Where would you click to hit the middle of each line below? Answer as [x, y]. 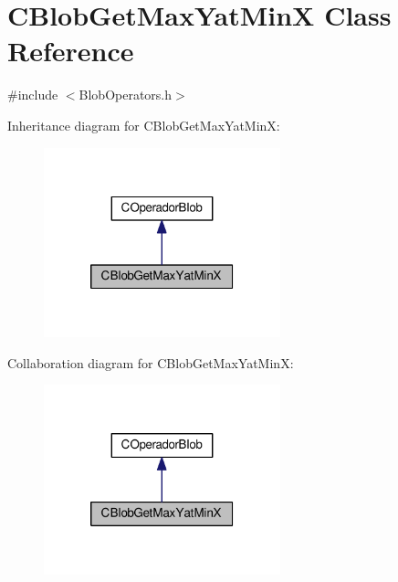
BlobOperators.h [126, 95]
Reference [71, 51]
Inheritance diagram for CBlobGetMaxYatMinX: [144, 125]
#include [33, 95]
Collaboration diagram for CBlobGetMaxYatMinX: [151, 362]
